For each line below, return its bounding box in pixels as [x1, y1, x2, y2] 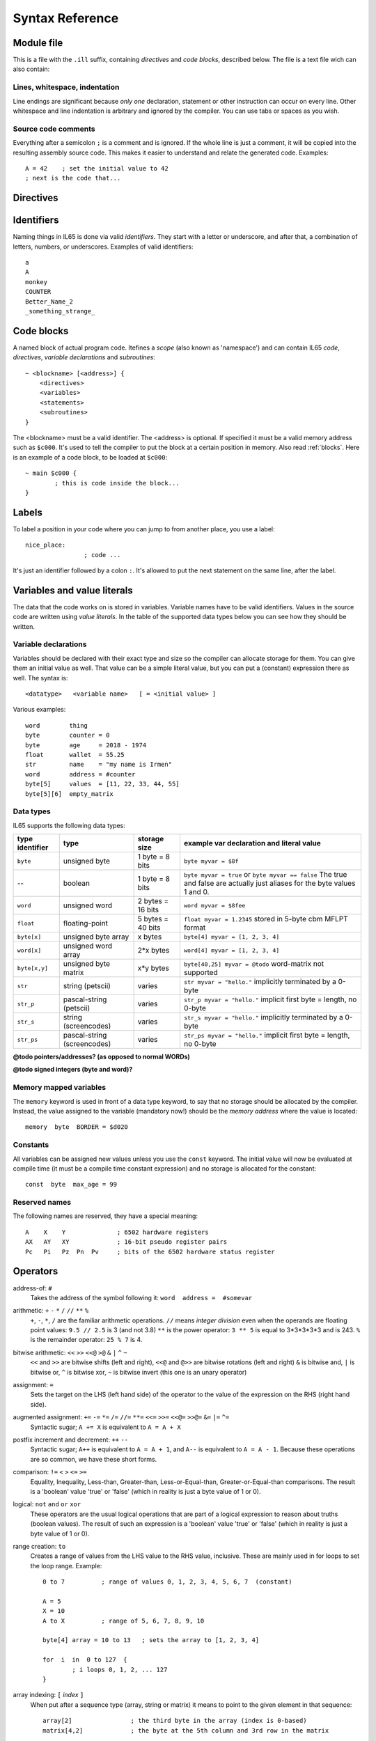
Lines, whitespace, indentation [13, 82, 120, 92]
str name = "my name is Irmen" [25, 760, 173, 769]
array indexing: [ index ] [13, 1691, 84, 1699]
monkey [25, 278, 48, 286]
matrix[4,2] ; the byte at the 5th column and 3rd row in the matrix [42, 1726, 329, 1734]
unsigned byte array [63, 932, 130, 942]
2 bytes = [137, 896, 169, 906]
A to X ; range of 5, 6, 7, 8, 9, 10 [42, 1616, 205, 1625]
